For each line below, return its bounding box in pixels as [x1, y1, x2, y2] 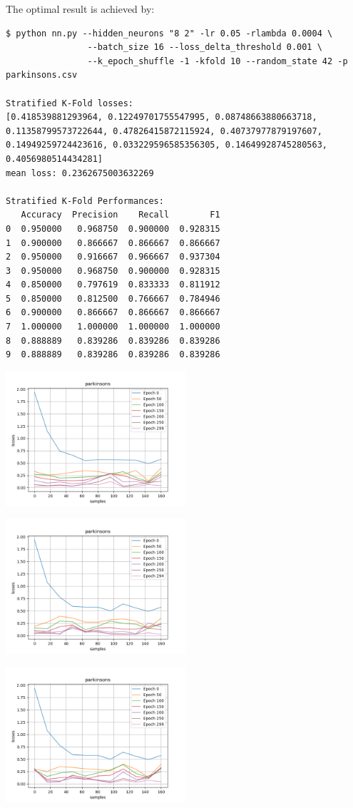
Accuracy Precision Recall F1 [21, 210, 220, 220]
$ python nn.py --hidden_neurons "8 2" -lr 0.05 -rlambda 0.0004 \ [6, 28, 333, 39]
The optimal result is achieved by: [6, 1, 155, 16]
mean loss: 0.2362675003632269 [6, 168, 154, 178]
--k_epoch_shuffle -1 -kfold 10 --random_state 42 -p [87, 56, 348, 66]
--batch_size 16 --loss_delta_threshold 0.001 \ [87, 42, 322, 53]
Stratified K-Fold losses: [6, 98, 133, 108]
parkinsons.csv [6, 70, 78, 81]
